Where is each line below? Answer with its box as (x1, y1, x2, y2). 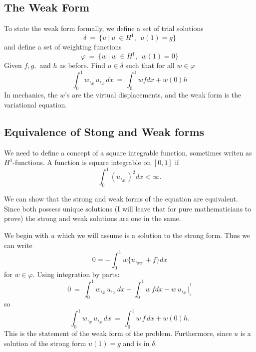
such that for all (125, 60, 175, 70)
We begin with (4, 229, 49, 240)
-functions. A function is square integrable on (12, 157, 151, 167)
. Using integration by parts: (32, 269, 120, 279)
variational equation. (4, 99, 67, 109)
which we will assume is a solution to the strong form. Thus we (57, 229, 251, 240)
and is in (123, 337, 150, 348)
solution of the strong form (4, 337, 86, 348)
